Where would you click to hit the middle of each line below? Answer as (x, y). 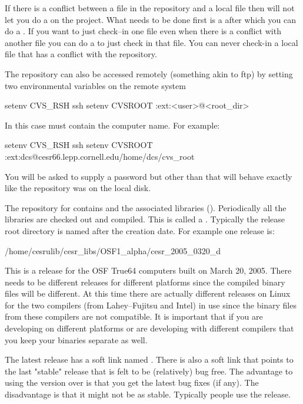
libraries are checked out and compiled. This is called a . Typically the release (145, 219)
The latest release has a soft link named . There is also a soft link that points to (149, 359)
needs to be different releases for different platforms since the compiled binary (145, 282)
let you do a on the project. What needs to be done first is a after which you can (150, 19)
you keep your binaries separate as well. (76, 339)
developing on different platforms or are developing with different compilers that (149, 328)
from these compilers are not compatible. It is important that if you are (134, 316)
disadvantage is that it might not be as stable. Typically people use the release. (148, 394)
